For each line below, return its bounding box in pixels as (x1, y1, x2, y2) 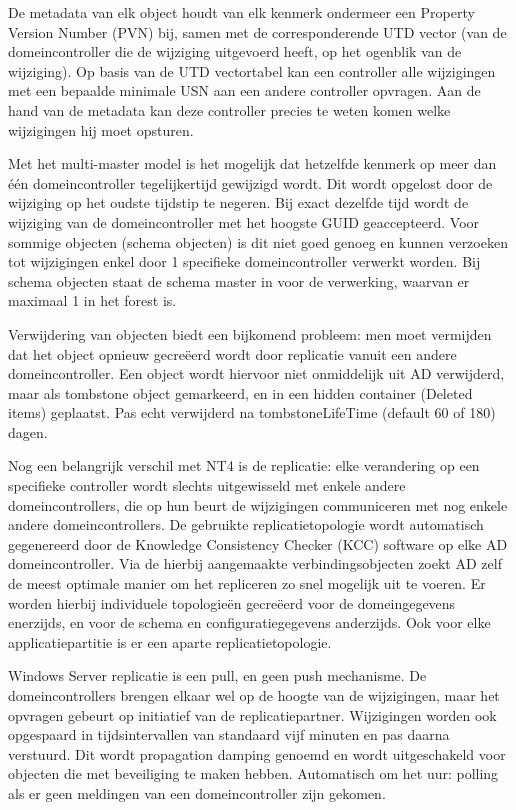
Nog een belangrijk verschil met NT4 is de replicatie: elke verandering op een (8, 455, 480, 476)
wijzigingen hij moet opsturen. (8, 119, 194, 140)
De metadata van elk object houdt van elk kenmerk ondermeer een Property (8, 2, 475, 22)
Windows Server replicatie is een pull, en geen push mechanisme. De (8, 665, 427, 686)
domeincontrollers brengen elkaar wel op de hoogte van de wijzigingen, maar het (8, 685, 500, 705)
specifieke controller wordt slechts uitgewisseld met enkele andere (8, 475, 406, 496)
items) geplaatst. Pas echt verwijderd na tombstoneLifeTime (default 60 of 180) (8, 402, 496, 423)
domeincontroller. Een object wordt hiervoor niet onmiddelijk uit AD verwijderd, (8, 363, 505, 384)
